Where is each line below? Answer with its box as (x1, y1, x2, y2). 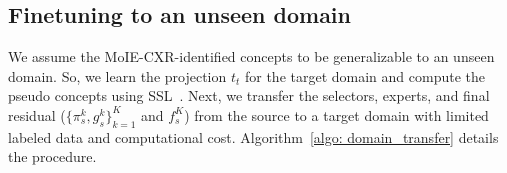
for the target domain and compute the (244, 65, 486, 86)
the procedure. (8, 146, 97, 167)
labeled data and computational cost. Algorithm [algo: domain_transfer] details (8, 126, 499, 147)
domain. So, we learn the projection (8, 65, 227, 86)
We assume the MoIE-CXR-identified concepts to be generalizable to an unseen (8, 46, 495, 67)
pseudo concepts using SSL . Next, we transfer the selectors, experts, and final (8, 85, 490, 106)
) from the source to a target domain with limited (184, 104, 489, 125)
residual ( (8, 104, 66, 125)
